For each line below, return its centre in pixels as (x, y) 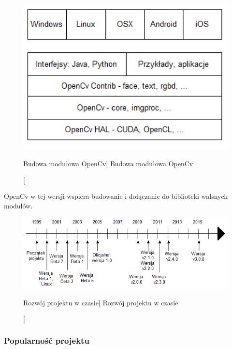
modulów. (18, 205)
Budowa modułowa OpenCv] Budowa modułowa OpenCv (108, 164)
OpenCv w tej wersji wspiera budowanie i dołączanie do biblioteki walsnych (116, 196)
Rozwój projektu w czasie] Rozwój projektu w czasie (101, 302)
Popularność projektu (47, 340)
